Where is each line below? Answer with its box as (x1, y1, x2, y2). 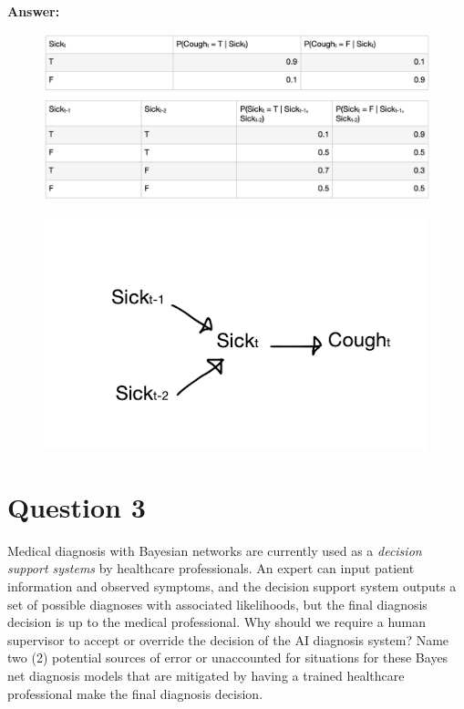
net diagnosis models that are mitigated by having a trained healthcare (7, 665, 405, 684)
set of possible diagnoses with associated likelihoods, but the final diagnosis (7, 594, 428, 613)
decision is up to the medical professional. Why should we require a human (7, 612, 427, 632)
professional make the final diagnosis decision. (7, 683, 263, 703)
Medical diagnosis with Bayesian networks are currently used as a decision (7, 540, 422, 560)
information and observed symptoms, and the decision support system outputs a (7, 576, 457, 595)
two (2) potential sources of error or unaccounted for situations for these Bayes (7, 648, 449, 667)
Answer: (7, 2, 60, 20)
